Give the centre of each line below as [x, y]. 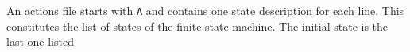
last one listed [40, 41]
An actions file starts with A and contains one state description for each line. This [205, 10]
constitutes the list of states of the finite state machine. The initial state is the [197, 26]
